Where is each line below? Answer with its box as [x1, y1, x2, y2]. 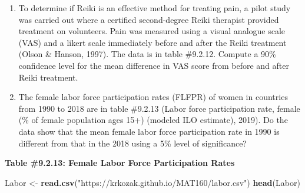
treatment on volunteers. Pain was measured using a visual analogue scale [18, 25, 286, 37]
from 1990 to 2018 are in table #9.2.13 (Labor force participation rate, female [18, 102, 300, 114]
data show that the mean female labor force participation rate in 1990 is [18, 125, 280, 137]
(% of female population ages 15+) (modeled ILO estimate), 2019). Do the [18, 114, 288, 126]
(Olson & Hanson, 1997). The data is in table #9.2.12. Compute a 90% [18, 48, 276, 60]
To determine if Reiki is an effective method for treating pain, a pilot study [18, 2, 291, 14]
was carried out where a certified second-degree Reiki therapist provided [18, 13, 279, 25]
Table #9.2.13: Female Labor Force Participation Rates [5, 157, 235, 169]
